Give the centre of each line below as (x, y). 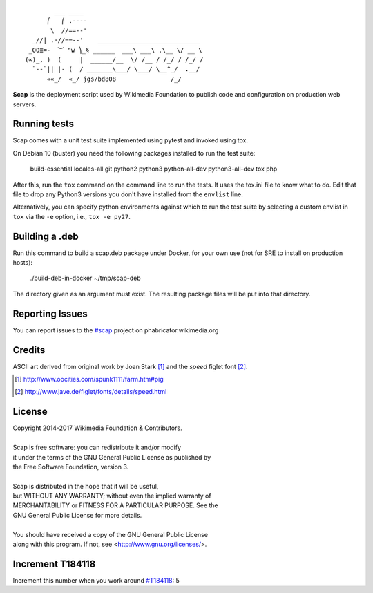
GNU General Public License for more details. (77, 515)
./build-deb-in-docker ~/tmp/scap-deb (85, 278)
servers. (25, 104)
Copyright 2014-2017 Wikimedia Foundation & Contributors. (97, 428)
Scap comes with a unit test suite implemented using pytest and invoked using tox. (131, 140)
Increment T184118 (54, 564)
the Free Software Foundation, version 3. (71, 467)
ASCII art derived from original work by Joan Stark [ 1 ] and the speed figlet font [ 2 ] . (130, 366)
